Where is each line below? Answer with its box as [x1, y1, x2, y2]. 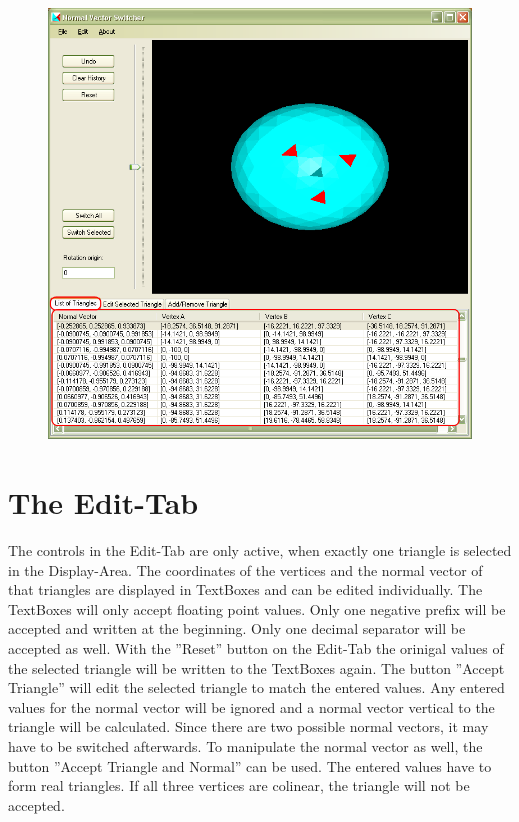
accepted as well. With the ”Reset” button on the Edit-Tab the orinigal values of [8, 637, 504, 658]
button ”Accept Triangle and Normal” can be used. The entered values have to [8, 755, 492, 776]
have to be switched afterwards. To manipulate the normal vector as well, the [8, 735, 483, 756]
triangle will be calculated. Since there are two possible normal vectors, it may [8, 716, 489, 737]
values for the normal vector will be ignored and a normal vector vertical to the [8, 696, 495, 717]
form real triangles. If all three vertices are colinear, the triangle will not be [8, 775, 470, 796]
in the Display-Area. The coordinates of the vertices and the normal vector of [8, 559, 483, 580]
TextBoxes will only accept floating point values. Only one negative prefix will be [8, 598, 506, 619]
